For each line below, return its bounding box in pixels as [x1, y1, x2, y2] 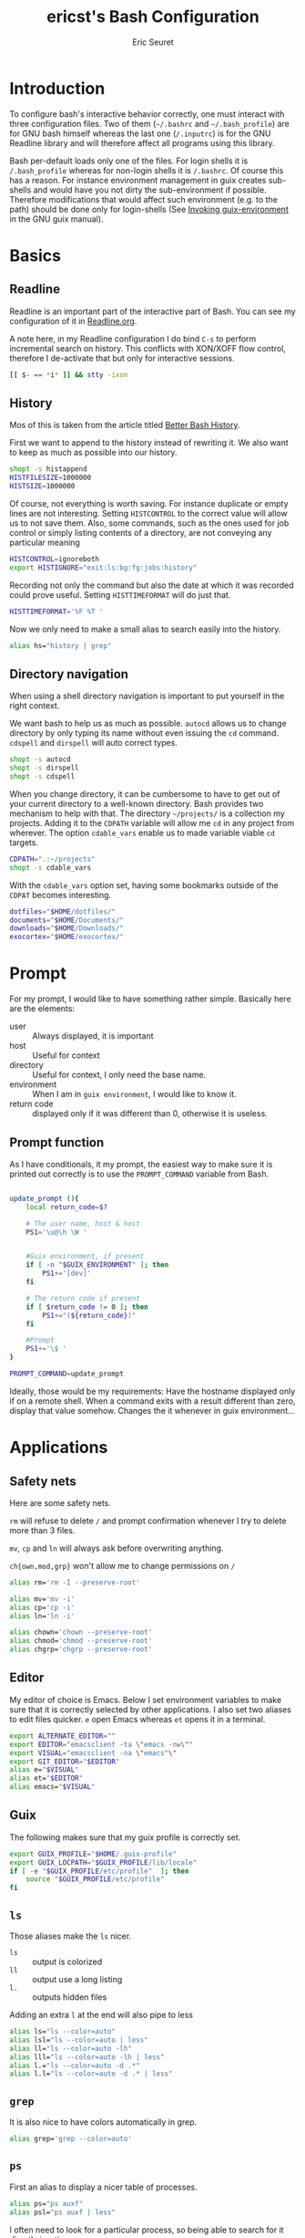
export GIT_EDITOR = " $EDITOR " [9, 1757, 120, 1766]
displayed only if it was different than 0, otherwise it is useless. [32, 1108, 269, 1119]
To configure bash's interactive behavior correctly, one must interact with [9, 108, 285, 120]
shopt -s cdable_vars [9, 863, 92, 873]
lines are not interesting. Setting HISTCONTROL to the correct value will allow [9, 508, 289, 518]
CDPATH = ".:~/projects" [9, 854, 96, 863]
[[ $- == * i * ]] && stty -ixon [9, 370, 128, 380]
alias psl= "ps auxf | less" [9, 2207, 117, 2217]
